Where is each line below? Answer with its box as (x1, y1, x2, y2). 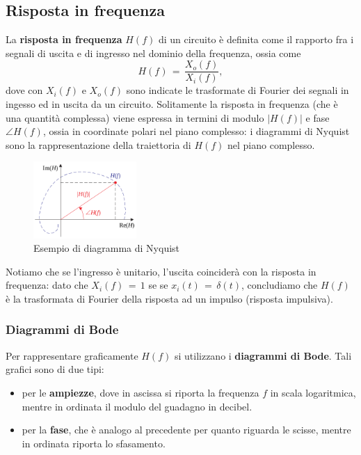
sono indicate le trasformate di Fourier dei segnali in (126, 83, 349, 97)
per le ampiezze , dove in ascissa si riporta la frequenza (22, 385, 259, 399)
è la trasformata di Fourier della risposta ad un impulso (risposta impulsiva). (6, 291, 333, 305)
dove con (6, 83, 43, 97)
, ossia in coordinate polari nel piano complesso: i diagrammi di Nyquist (42, 124, 350, 138)
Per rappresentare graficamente (6, 348, 138, 362)
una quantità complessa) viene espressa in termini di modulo (6, 110, 264, 125)
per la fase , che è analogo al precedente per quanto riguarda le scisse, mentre (22, 422, 351, 437)
